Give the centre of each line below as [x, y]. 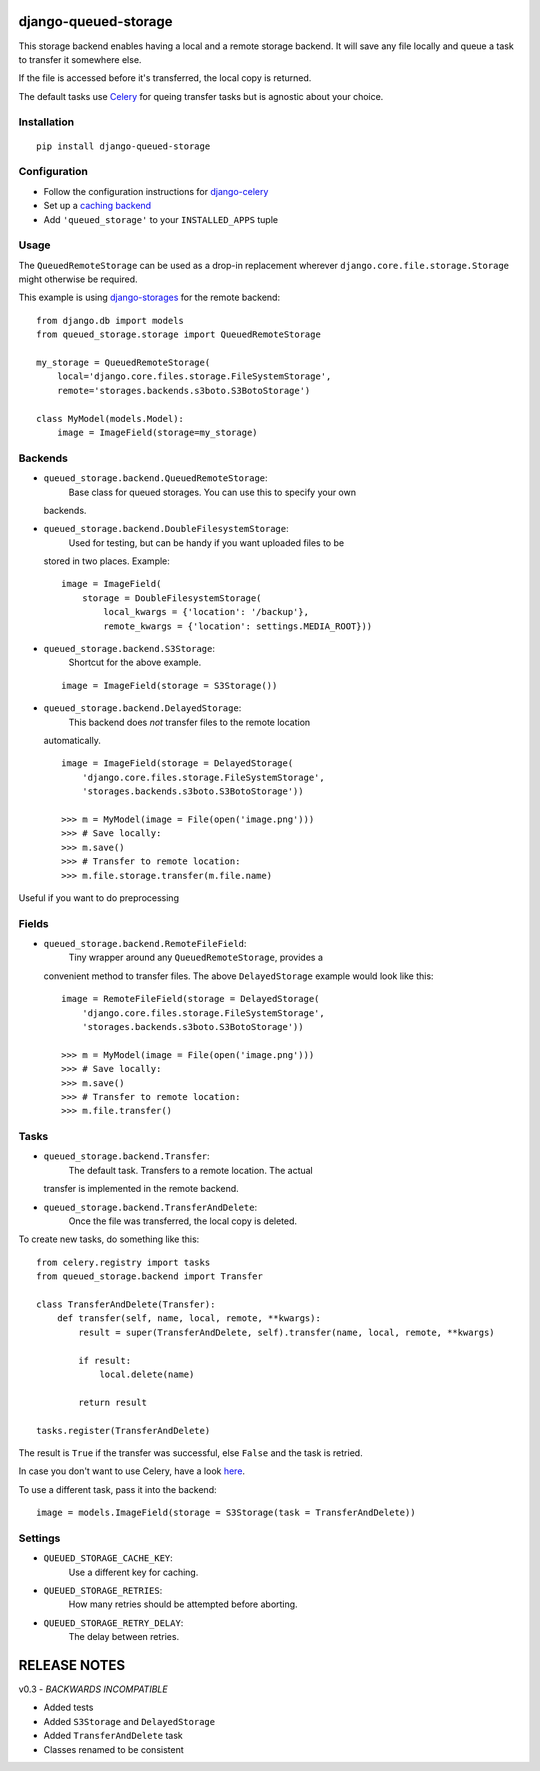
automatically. [72, 740]
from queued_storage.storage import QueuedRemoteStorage [179, 334]
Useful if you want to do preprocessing [99, 897]
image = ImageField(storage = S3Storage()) [169, 685]
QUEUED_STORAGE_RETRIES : [103, 1590]
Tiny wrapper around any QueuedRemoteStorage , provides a [196, 957]
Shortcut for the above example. [135, 662]
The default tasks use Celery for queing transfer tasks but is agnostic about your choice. [201, 96]
